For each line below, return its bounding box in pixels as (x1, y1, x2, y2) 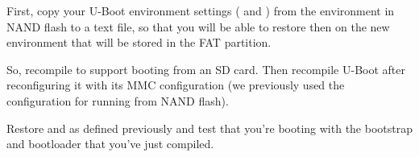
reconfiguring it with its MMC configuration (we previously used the (6, 76, 345, 93)
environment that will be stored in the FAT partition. (6, 34, 272, 51)
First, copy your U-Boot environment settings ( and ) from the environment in (6, 2, 395, 19)
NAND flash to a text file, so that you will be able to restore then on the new (6, 18, 390, 35)
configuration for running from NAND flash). (6, 92, 229, 109)
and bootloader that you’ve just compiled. (6, 135, 214, 152)
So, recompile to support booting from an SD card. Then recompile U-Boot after (6, 60, 405, 77)
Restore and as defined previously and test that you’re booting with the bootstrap (6, 119, 413, 136)
